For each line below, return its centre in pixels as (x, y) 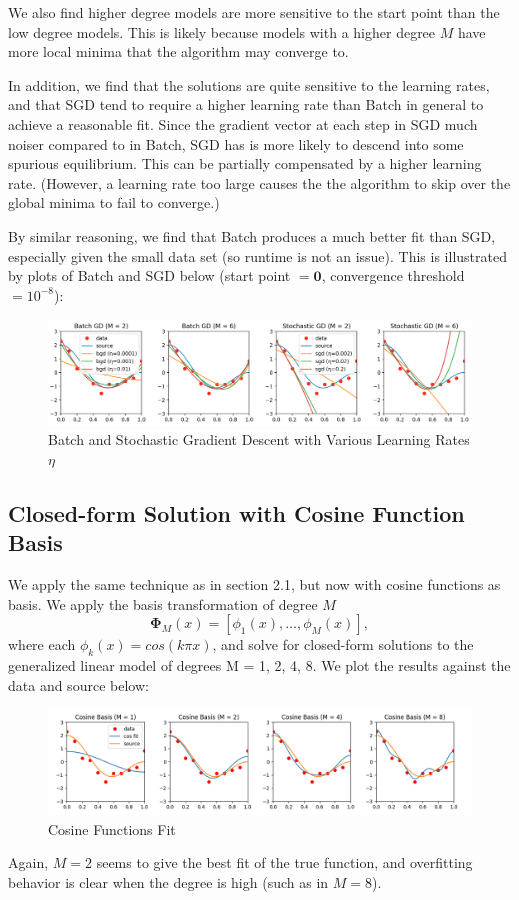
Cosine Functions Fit (112, 828)
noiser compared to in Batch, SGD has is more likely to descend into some (236, 143)
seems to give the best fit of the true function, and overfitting (284, 862)
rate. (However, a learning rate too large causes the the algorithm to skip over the (259, 182)
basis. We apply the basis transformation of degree (163, 603)
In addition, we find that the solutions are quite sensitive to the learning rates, (249, 84)
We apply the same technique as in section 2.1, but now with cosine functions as (254, 584)
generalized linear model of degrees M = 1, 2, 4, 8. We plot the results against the (259, 665)
